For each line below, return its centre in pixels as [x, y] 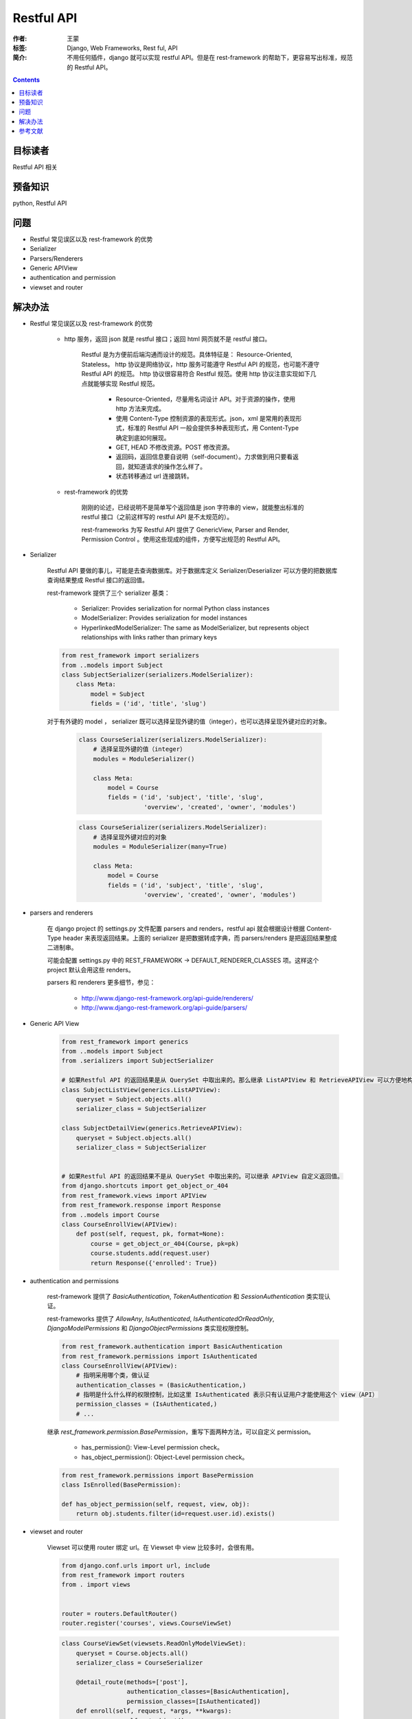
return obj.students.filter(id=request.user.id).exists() [175, 1514]
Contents [26, 80]
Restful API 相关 [35, 167]
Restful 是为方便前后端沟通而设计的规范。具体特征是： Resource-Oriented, [187, 355]
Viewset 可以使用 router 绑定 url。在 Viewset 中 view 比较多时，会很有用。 [152, 1547]
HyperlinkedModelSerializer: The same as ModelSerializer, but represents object [195, 627]
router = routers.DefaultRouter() [119, 1613]
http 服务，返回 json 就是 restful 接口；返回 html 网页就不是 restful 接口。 [168, 339]
